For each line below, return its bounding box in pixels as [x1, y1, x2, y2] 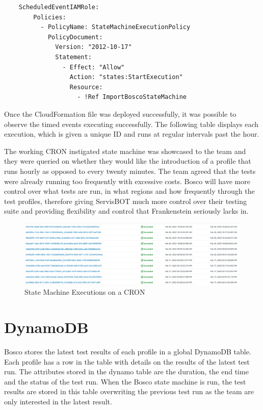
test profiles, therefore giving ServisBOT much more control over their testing [4, 195, 247, 206]
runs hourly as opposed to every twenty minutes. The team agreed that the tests [4, 165, 256, 176]
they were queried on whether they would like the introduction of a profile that [4, 156, 251, 166]
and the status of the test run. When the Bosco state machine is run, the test [4, 376, 246, 387]
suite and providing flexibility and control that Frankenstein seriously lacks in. [4, 206, 249, 216]
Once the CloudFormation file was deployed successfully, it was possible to [4, 108, 236, 119]
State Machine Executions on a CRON [24, 287, 145, 297]
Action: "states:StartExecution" [69, 73, 183, 81]
